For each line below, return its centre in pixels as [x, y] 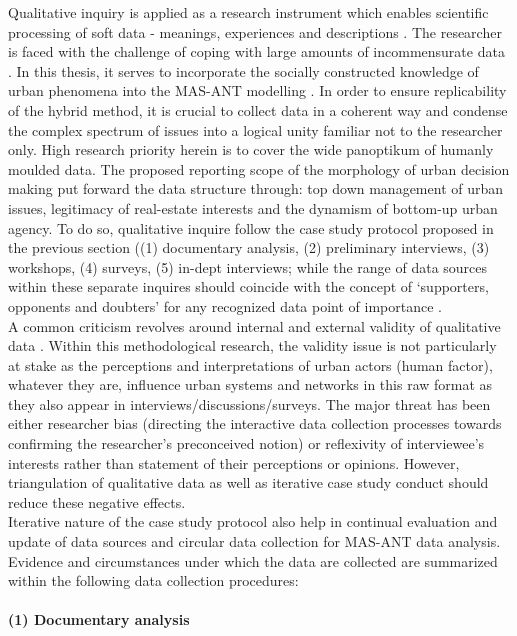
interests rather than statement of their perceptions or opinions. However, [234, 462]
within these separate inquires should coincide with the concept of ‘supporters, [248, 286]
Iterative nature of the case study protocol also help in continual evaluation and [253, 521]
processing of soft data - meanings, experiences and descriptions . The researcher [255, 31]
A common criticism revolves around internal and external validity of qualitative [254, 325]
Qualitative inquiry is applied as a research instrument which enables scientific [248, 12]
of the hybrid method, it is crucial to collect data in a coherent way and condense [258, 109]
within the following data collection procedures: [153, 580]
